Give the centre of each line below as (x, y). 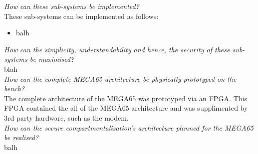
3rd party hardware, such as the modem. (66, 117)
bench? (14, 88)
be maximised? (52, 59)
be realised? (21, 137)
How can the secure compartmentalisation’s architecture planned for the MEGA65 (129, 127)
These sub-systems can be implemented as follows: (81, 16)
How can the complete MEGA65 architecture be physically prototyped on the (120, 78)
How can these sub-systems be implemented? (72, 6)
